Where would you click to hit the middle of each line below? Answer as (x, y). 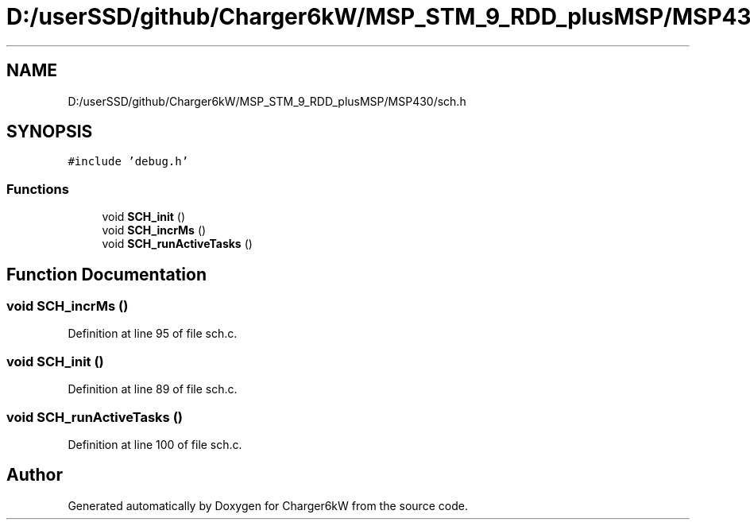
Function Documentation (106, 274)
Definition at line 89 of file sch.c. (153, 389)
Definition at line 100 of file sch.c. (155, 444)
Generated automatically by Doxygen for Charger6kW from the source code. (268, 505)
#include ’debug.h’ (128, 162)
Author (35, 475)
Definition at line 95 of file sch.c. (153, 334)
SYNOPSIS (50, 132)
